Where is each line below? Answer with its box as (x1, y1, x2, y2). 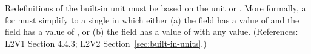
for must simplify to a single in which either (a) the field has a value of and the (5, 13, 299, 26)
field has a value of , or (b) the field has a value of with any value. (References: (5, 25, 298, 38)
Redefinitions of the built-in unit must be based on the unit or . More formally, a (5, 2, 306, 14)
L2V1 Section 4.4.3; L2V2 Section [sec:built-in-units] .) (5, 37, 207, 49)
